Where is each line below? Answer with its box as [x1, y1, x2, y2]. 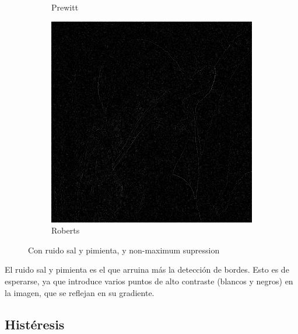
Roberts [51, 224, 80, 236]
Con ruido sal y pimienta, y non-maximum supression [28, 243, 220, 256]
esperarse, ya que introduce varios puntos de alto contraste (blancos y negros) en [5, 274, 293, 287]
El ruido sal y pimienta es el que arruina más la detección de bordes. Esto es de [5, 263, 289, 276]
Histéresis [5, 315, 65, 333]
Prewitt [51, 1, 79, 13]
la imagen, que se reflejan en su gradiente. [5, 286, 155, 298]
